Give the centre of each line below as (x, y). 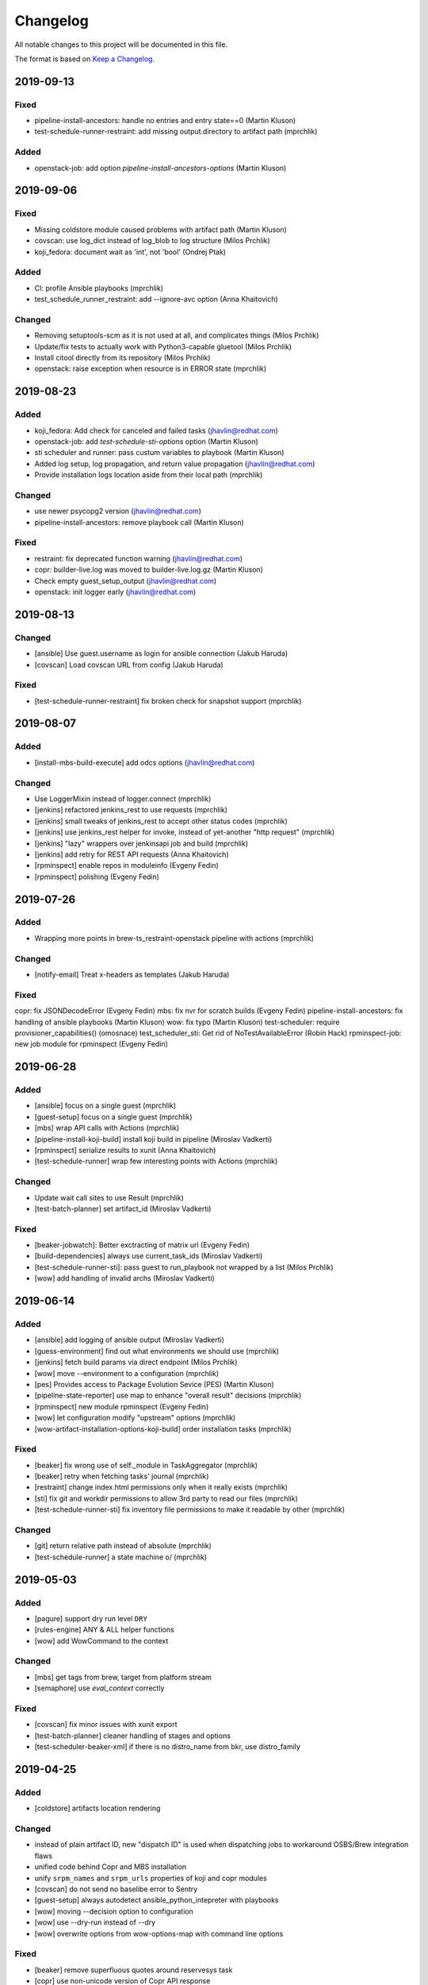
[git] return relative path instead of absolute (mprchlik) (123, 1546)
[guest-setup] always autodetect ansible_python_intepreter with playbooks (157, 1900)
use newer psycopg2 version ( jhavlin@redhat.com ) (118, 511)
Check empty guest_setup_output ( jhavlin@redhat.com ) (126, 580)
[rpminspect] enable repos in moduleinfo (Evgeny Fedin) (127, 865)
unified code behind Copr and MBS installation (111, 1867)
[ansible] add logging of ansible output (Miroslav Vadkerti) (130, 1340)
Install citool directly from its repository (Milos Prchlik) (122, 358)
